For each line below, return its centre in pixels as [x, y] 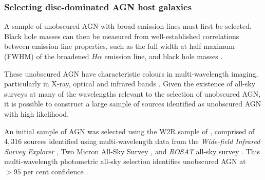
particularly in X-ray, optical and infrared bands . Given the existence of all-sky [130, 84]
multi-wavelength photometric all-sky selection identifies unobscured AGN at [125, 161]
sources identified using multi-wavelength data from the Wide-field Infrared [142, 141]
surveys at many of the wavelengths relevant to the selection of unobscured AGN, [132, 93]
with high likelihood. [37, 113]
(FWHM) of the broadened [47, 56]
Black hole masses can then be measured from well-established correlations [122, 36]
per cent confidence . [56, 171]
